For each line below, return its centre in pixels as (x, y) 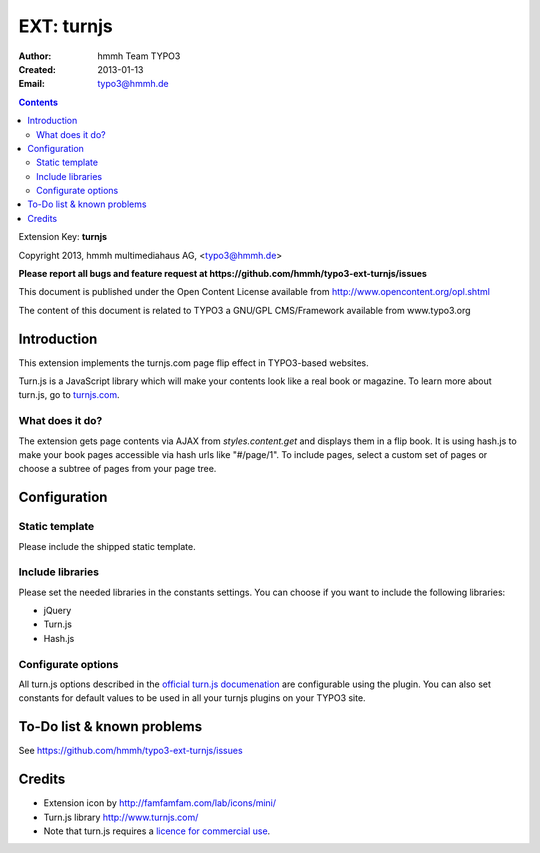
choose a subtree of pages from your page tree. (117, 469)
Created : (37, 69)
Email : (31, 84)
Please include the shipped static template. (107, 546)
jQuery (57, 611)
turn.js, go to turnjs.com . (69, 395)
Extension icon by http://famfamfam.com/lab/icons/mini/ (160, 803)
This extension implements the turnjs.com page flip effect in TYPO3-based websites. (193, 362)
